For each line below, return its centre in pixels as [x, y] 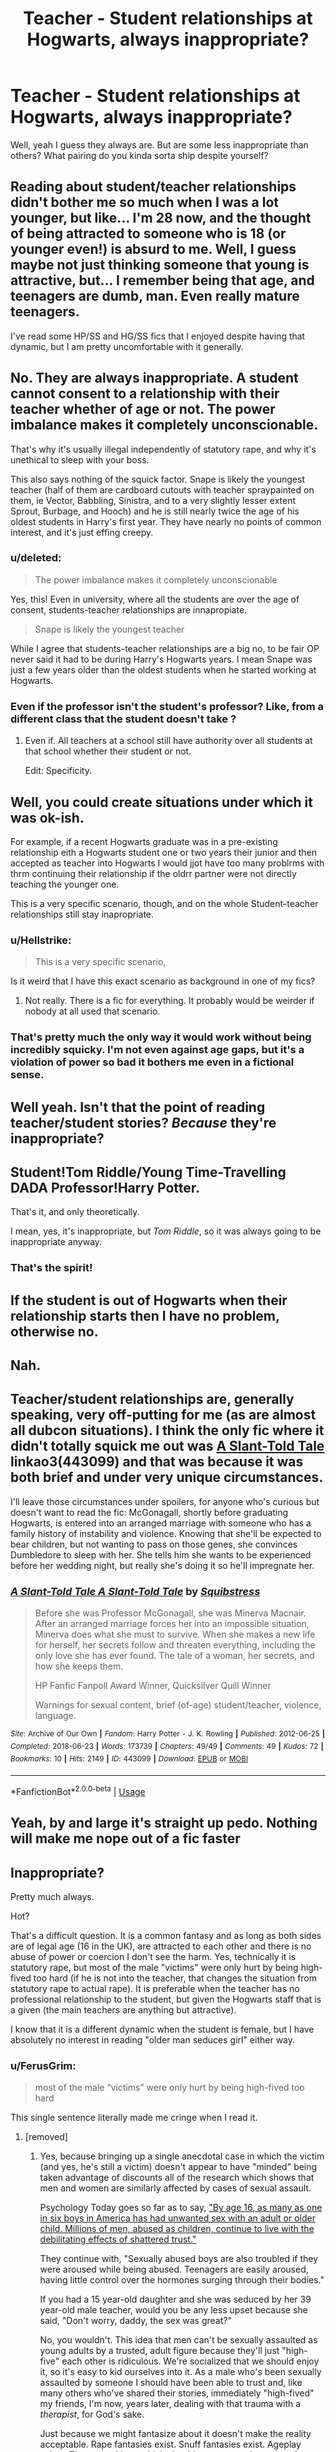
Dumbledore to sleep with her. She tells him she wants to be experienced [161, 1554]
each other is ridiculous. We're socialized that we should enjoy [190, 2361]
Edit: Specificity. [58, 771]
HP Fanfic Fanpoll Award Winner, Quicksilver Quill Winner [153, 1686]
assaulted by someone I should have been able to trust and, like [171, 2383]
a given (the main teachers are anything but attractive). [123, 2010]
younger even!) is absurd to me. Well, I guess [153, 249]
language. [55, 1716]
